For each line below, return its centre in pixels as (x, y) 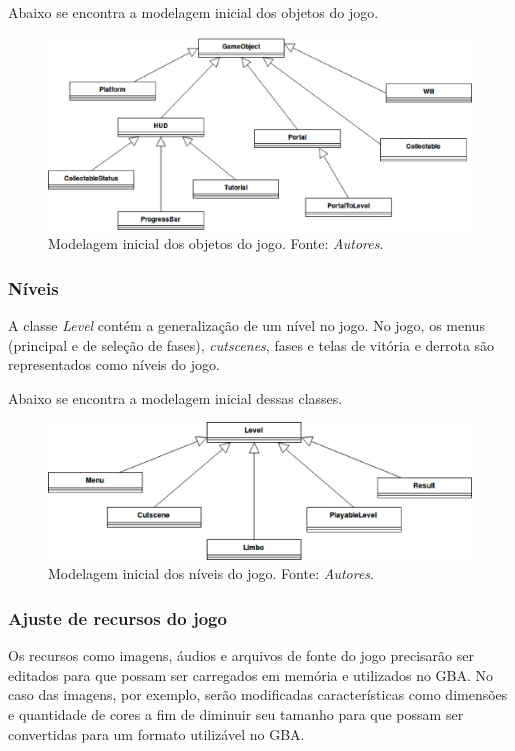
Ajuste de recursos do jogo (117, 617)
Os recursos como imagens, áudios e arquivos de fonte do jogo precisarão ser (241, 655)
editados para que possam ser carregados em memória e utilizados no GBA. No (251, 674)
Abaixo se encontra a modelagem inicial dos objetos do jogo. (193, 12)
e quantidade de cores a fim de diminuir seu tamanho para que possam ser (236, 713)
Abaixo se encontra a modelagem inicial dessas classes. (175, 397)
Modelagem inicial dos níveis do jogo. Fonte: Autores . (211, 573)
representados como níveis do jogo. (114, 364)
